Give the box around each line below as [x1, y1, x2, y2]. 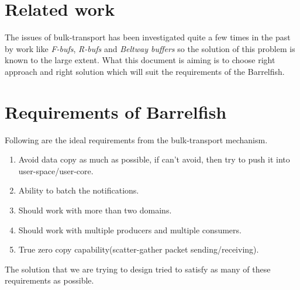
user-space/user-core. [18, 164, 94, 177]
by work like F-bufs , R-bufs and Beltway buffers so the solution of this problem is [5, 42, 295, 54]
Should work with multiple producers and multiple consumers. [18, 223, 242, 236]
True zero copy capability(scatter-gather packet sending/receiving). [18, 243, 259, 256]
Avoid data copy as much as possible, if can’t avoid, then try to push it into [18, 153, 290, 165]
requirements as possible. [5, 274, 94, 286]
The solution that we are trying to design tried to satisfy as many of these [5, 263, 271, 275]
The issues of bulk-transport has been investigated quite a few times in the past [5, 31, 291, 43]
